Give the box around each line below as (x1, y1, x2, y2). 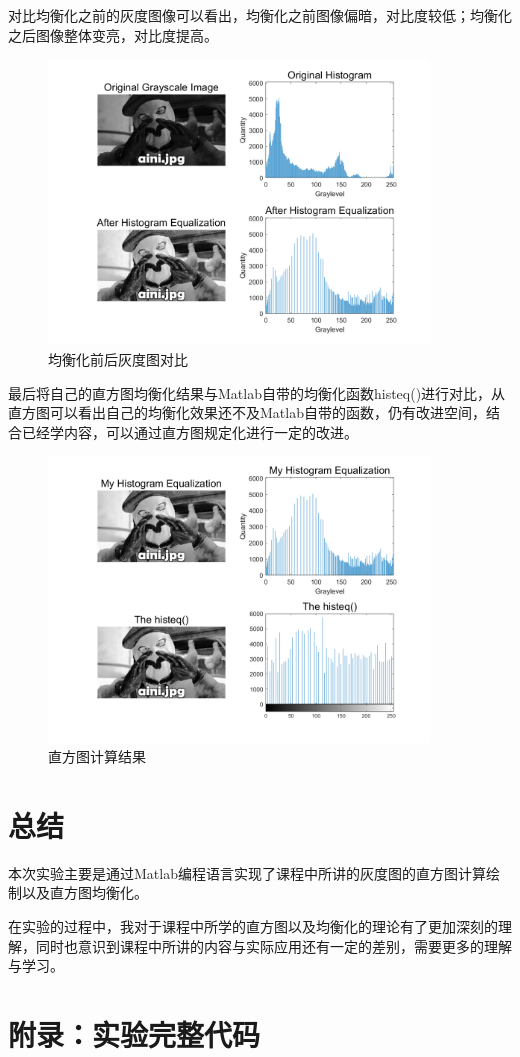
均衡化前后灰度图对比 (48, 348, 188, 369)
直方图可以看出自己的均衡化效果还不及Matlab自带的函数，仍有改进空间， (8, 402, 486, 423)
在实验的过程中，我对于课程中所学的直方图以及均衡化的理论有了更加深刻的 (8, 916, 498, 937)
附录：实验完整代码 (8, 1014, 261, 1054)
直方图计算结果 (48, 746, 146, 767)
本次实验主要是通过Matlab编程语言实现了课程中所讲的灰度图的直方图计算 (8, 862, 486, 883)
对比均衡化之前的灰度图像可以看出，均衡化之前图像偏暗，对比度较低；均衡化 (8, 5, 512, 25)
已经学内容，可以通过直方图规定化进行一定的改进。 (21, 421, 358, 442)
